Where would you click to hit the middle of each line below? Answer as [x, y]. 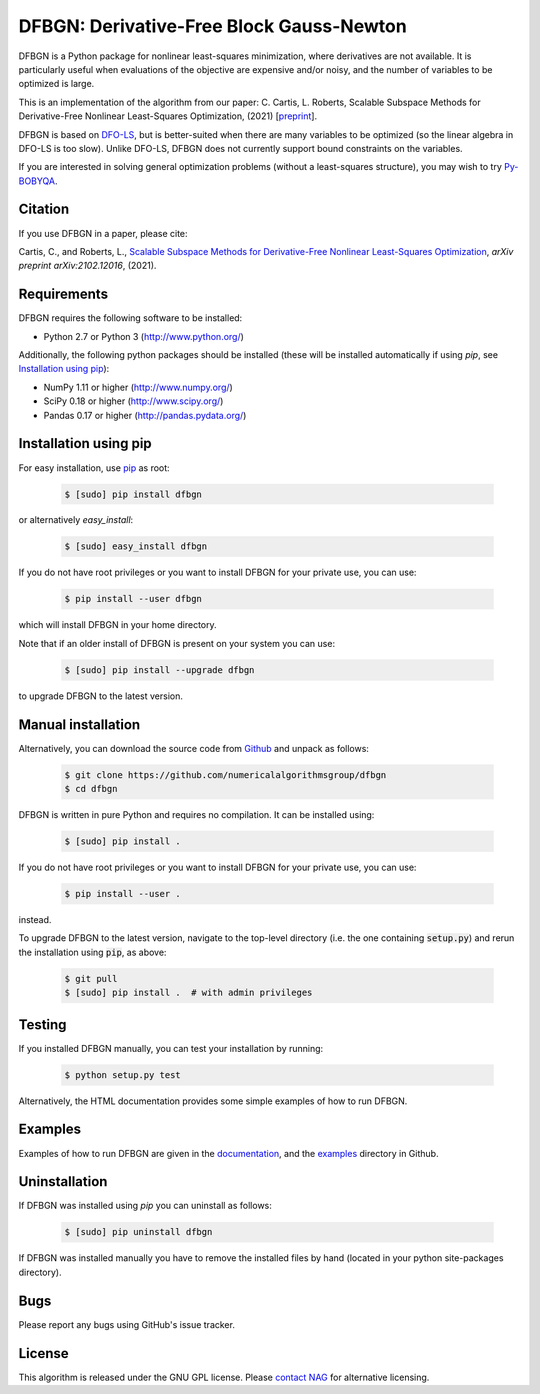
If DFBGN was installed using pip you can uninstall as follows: [145, 1206]
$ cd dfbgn [91, 789]
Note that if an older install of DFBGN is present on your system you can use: [176, 643]
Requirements [63, 294]
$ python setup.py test [123, 1074]
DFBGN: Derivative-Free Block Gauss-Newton [212, 26]
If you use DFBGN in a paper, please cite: [103, 233]
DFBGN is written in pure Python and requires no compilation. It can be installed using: [196, 815]
